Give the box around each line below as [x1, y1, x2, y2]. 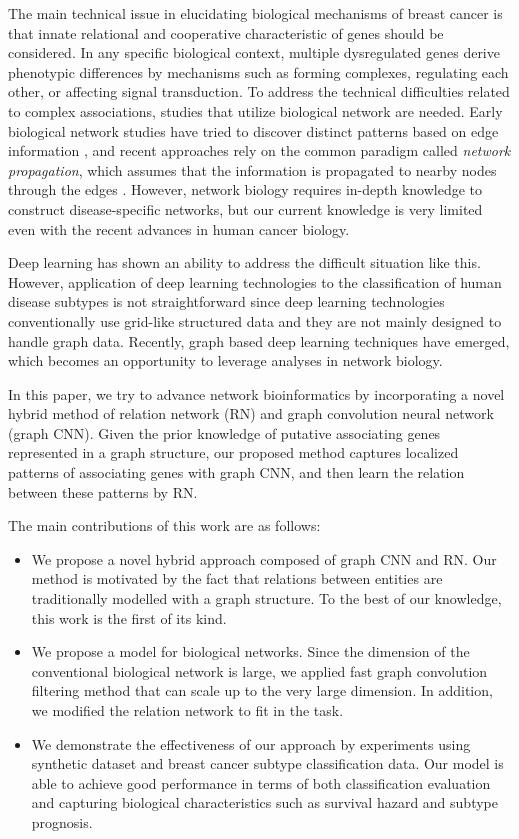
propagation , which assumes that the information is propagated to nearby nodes [8, 159, 497, 180]
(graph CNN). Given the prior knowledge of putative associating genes [8, 422, 441, 443]
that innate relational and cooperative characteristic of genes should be [8, 22, 444, 43]
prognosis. [31, 811, 93, 832]
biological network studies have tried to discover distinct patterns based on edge [8, 120, 499, 141]
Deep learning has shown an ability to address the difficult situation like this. [8, 252, 481, 273]
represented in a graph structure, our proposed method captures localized [8, 442, 459, 463]
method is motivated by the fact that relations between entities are [31, 568, 443, 589]
